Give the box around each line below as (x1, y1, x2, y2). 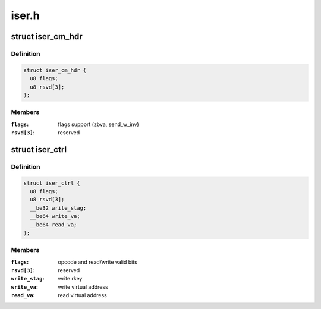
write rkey (58, 275, 83, 282)
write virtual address (58, 283, 108, 291)
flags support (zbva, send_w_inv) (58, 121, 139, 128)
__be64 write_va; (30, 213, 80, 220)
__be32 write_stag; (30, 204, 87, 211)
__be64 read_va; (30, 221, 77, 228)
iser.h (11, 9, 40, 22)
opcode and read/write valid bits (58, 258, 138, 266)
